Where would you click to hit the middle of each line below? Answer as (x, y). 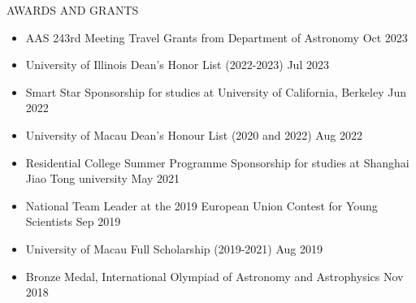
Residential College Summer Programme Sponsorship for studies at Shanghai (217, 162)
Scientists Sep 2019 (73, 221)
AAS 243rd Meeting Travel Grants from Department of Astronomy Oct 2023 (217, 37)
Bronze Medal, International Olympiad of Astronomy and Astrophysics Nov (214, 276)
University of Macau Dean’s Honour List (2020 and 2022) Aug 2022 (194, 134)
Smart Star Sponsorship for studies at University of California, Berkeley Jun (216, 91)
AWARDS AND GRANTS (73, 10)
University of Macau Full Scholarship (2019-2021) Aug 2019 (174, 248)
